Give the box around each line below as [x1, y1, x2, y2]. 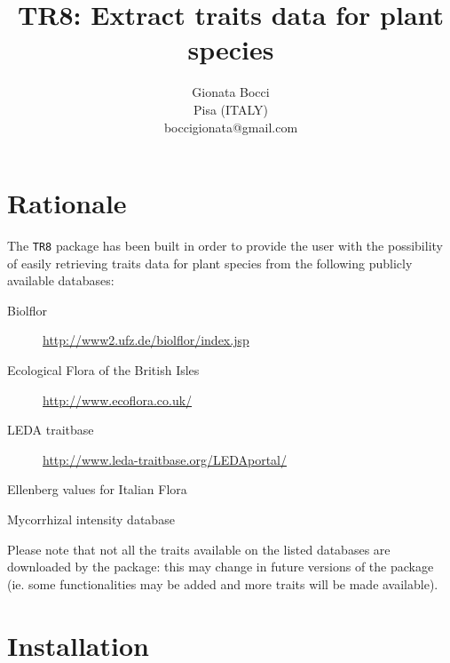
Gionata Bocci [192, 83, 270, 101]
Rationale [7, 185, 127, 221]
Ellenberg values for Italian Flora [7, 480, 187, 499]
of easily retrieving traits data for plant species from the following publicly [7, 253, 413, 272]
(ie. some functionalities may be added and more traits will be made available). [7, 574, 438, 593]
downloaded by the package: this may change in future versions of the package [7, 557, 434, 576]
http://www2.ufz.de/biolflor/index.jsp [43, 331, 249, 349]
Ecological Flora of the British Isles [7, 361, 200, 379]
